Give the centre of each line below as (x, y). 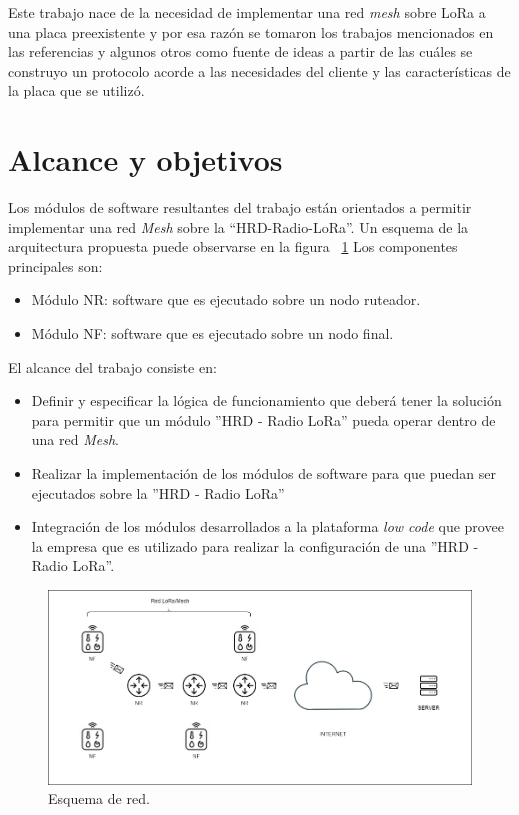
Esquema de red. (99, 798)
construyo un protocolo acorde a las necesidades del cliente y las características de (259, 70)
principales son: (55, 265)
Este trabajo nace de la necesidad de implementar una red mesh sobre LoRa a (247, 12)
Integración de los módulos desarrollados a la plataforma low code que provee (267, 526)
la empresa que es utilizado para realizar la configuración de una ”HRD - (255, 545)
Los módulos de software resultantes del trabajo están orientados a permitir (240, 207)
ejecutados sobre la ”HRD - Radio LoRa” (158, 492)
